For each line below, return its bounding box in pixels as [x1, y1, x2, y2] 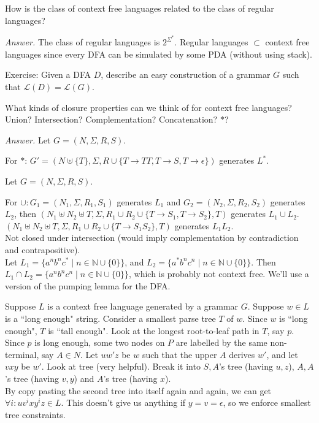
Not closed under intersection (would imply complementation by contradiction [5, 231, 299, 244]
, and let [266, 348, 298, 360]
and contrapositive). [5, 243, 80, 256]
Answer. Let [5, 133, 51, 146]
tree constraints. [5, 408, 66, 421]
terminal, [5, 348, 39, 360]
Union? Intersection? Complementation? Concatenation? [5, 113, 218, 126]
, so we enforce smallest [223, 396, 311, 409]
